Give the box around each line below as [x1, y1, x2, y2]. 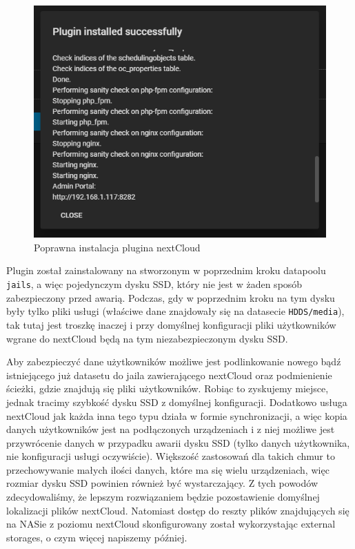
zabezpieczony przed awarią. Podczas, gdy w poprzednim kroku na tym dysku [6, 290, 335, 305]
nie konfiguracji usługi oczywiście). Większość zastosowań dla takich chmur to [6, 449, 335, 463]
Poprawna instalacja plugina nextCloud [34, 240, 201, 254]
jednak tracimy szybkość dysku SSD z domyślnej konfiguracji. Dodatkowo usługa [6, 394, 347, 409]
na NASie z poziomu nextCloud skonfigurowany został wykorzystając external [6, 517, 336, 531]
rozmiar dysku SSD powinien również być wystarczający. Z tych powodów [6, 476, 318, 490]
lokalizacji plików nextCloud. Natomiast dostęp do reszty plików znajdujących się [6, 503, 349, 517]
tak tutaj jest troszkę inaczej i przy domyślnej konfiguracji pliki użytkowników [6, 317, 336, 331]
